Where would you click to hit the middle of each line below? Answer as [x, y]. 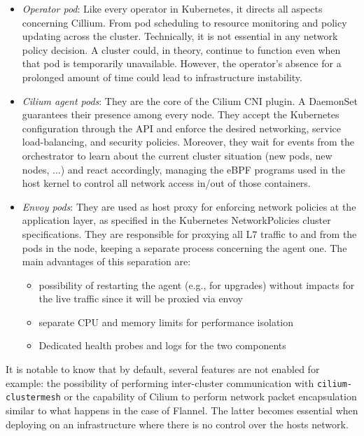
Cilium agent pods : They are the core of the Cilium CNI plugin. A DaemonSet [190, 100]
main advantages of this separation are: [106, 261]
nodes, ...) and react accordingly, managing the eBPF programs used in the [183, 169]
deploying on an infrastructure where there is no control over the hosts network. [177, 424]
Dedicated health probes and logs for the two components [162, 345]
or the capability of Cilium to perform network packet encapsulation [210, 396]
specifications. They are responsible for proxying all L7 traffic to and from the [189, 233]
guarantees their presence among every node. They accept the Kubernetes [181, 114]
